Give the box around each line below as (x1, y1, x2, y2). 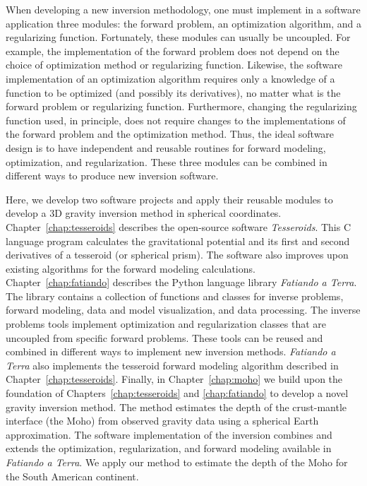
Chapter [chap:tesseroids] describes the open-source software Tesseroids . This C (6, 219, 351, 234)
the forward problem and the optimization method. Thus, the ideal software (6, 126, 335, 141)
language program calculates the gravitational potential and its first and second (6, 233, 350, 248)
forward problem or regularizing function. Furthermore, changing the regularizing (6, 99, 357, 114)
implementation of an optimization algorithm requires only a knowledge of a (6, 71, 335, 85)
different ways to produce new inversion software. (6, 168, 219, 183)
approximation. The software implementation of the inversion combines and (6, 427, 332, 441)
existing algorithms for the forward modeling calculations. (6, 261, 255, 275)
